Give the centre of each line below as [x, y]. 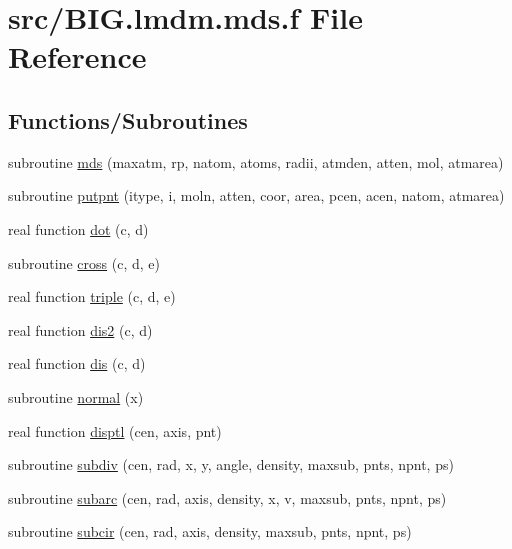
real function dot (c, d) [78, 228]
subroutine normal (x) [76, 396]
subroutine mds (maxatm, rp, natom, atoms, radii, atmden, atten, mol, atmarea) [256, 161]
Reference [77, 56]
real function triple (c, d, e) [92, 296]
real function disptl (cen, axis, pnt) [115, 430]
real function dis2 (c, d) [80, 329]
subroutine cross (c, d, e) [84, 262]
